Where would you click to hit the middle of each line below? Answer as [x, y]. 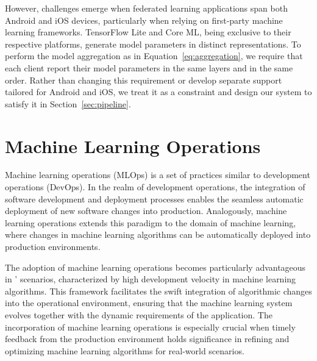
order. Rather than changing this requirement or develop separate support [144, 80]
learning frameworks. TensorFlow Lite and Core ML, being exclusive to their [148, 32]
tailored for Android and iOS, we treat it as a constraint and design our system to [158, 92]
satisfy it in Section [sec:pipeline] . [68, 103]
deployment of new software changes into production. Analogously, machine [146, 211]
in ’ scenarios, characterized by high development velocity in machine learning [151, 279]
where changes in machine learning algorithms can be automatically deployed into [158, 234]
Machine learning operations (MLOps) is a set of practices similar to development [158, 175]
